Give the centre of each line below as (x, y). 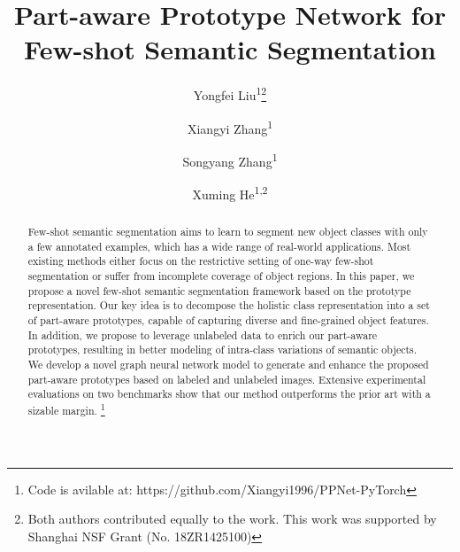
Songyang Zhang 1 (230, 159)
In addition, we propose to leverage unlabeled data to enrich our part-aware (203, 334)
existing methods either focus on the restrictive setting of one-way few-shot (201, 261)
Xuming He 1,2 (230, 193)
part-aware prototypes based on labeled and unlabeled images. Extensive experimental (227, 379)
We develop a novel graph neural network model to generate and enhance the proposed (228, 365)
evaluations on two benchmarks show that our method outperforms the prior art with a (229, 394)
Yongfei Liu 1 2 (230, 93)
